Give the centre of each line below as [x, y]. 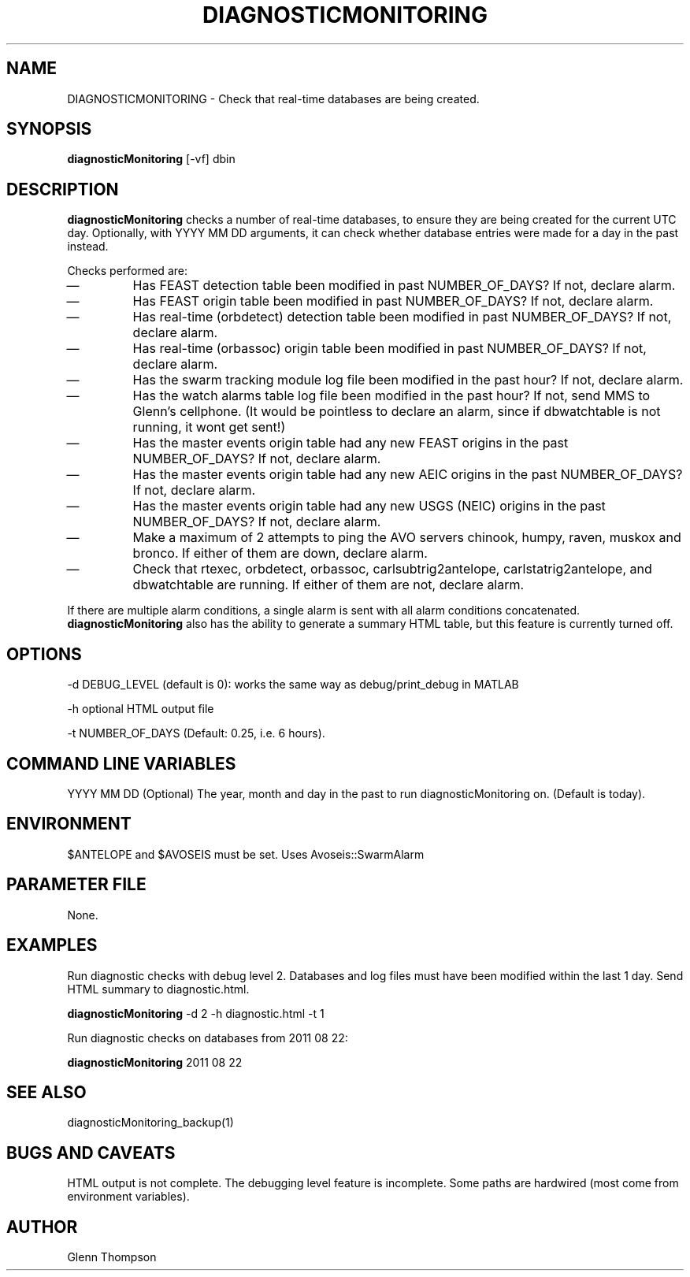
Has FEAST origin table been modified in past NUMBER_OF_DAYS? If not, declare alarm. [393, 301]
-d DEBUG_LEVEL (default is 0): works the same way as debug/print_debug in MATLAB [293, 685]
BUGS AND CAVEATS [91, 1153]
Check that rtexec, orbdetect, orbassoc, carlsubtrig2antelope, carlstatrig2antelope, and [392, 569]
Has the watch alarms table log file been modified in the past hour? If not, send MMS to [391, 396]
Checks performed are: [127, 271]
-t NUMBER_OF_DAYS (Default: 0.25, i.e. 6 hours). [196, 733]
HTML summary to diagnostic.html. [158, 989]
